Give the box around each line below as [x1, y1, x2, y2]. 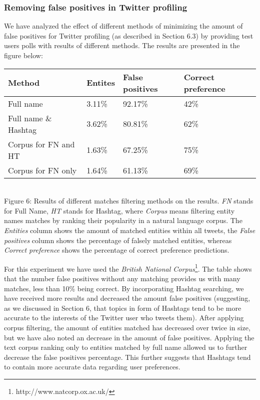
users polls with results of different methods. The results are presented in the [4, 40, 240, 51]
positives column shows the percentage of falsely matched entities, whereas [4, 235, 232, 245]
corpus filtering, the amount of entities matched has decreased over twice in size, [4, 322, 250, 332]
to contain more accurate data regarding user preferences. [4, 361, 180, 372]
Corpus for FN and [8, 138, 75, 150]
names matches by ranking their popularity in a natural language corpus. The [4, 215, 242, 226]
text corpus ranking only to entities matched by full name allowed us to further [4, 342, 247, 352]
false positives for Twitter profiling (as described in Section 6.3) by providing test [4, 30, 253, 41]
